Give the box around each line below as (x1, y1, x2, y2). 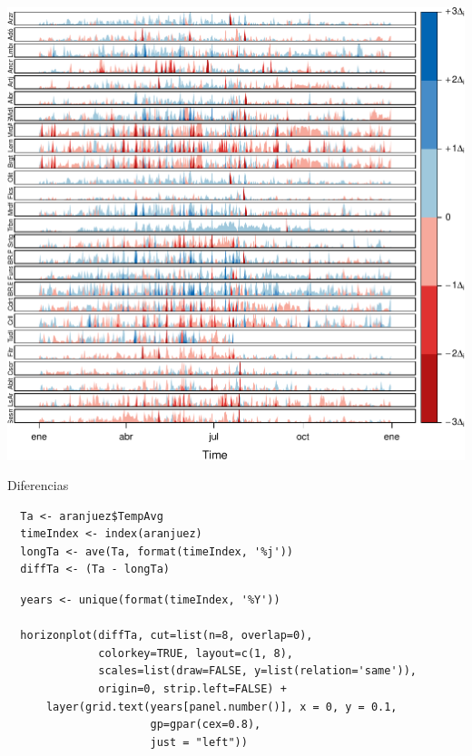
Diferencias (7, 476, 69, 495)
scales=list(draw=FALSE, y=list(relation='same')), (98, 664, 418, 678)
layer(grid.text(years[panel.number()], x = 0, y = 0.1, (45, 700, 398, 713)
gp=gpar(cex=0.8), (150, 718, 261, 731)
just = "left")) (150, 735, 248, 749)
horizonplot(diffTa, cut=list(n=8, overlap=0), (20, 629, 313, 643)
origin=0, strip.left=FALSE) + (98, 682, 287, 696)
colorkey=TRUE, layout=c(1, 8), (98, 646, 293, 660)
